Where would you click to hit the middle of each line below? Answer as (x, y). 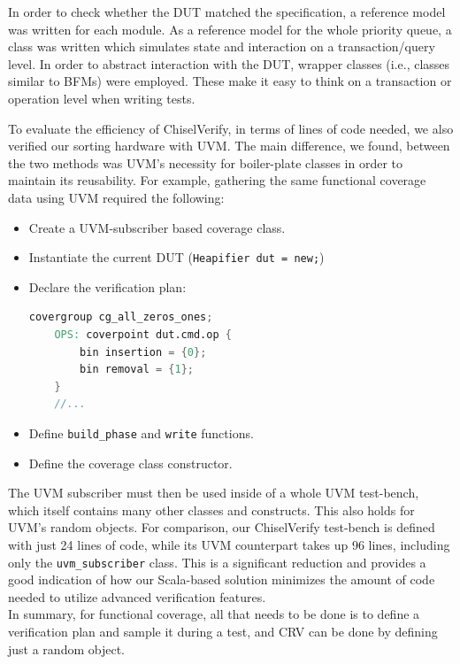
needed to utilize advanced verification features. (137, 596)
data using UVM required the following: (116, 197)
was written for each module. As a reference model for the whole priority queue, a (230, 29)
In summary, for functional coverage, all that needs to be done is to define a (214, 614)
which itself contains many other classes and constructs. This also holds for (211, 510)
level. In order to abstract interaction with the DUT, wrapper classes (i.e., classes (229, 63)
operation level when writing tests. (102, 98)
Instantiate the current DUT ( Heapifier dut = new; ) (176, 257)
